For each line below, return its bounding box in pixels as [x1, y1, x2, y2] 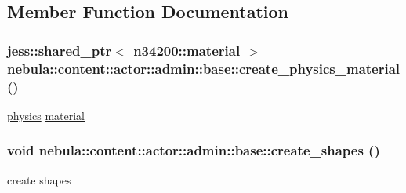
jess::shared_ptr [7, 40, 112, 60]
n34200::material [133, 40, 241, 60]
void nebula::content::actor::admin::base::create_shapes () [7, 140, 380, 160]
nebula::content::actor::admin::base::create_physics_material [7, 58, 401, 78]
